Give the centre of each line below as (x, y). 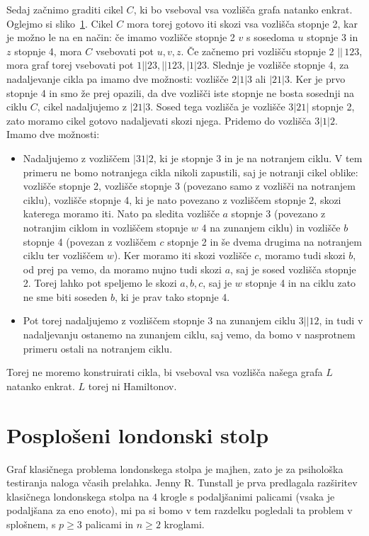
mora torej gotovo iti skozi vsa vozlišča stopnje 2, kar (242, 23)
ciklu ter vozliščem (63, 255)
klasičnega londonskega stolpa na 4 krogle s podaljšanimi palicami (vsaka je (171, 496)
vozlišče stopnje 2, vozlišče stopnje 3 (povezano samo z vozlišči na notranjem (189, 186)
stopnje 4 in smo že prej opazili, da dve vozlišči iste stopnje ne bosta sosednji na (181, 92)
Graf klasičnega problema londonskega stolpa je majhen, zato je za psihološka (175, 468)
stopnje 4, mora (48, 51)
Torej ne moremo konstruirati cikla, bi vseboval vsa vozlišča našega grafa (165, 372)
